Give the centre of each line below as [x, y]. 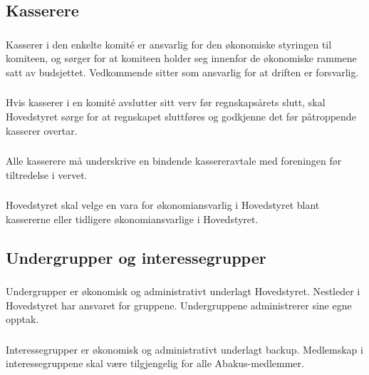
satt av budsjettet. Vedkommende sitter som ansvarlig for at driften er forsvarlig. [182, 72]
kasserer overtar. [42, 130]
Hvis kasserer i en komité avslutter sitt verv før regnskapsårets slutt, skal [166, 102]
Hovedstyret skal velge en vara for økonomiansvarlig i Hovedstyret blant [163, 205]
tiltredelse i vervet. [47, 174]
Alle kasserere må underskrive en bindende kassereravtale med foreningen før [174, 161]
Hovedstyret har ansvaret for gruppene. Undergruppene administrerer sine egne [179, 305]
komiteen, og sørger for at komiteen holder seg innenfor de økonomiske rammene [181, 58]
